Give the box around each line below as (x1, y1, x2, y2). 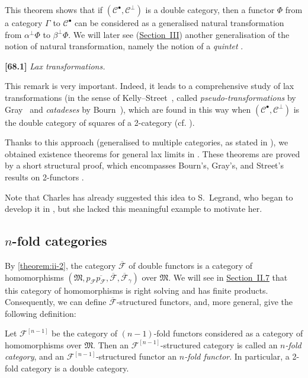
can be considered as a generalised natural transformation (75, 17, 284, 28)
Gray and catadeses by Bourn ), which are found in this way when (5, 103, 251, 115)
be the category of (52, 327, 117, 339)
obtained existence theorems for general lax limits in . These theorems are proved (5, 147, 300, 160)
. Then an (93, 338, 129, 351)
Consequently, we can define (5, 296, 107, 308)
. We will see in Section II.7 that (168, 271, 288, 283)
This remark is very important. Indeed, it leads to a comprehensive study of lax (5, 80, 294, 92)
